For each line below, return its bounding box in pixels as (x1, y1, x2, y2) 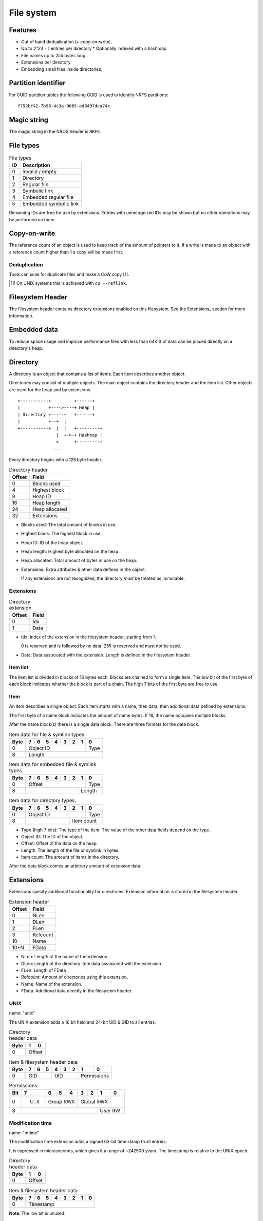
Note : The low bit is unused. (9, 1210, 66, 1216)
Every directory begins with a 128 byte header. (9, 457, 102, 463)
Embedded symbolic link (22, 200, 79, 207)
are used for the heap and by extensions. (9, 386, 92, 393)
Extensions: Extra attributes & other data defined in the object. (21, 567, 146, 572)
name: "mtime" (9, 1130, 39, 1136)
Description (22, 162, 51, 168)
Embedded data (9, 325, 58, 334)
